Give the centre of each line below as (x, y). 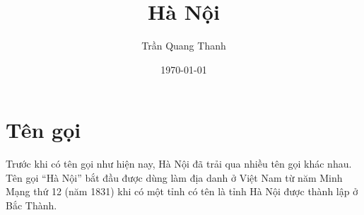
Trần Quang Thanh (184, 46)
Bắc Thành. (31, 205)
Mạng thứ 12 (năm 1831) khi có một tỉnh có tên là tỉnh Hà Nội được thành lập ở (182, 191)
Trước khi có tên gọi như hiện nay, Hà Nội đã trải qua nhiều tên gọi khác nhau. (179, 164)
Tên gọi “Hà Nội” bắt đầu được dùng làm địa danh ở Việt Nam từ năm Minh (174, 177)
